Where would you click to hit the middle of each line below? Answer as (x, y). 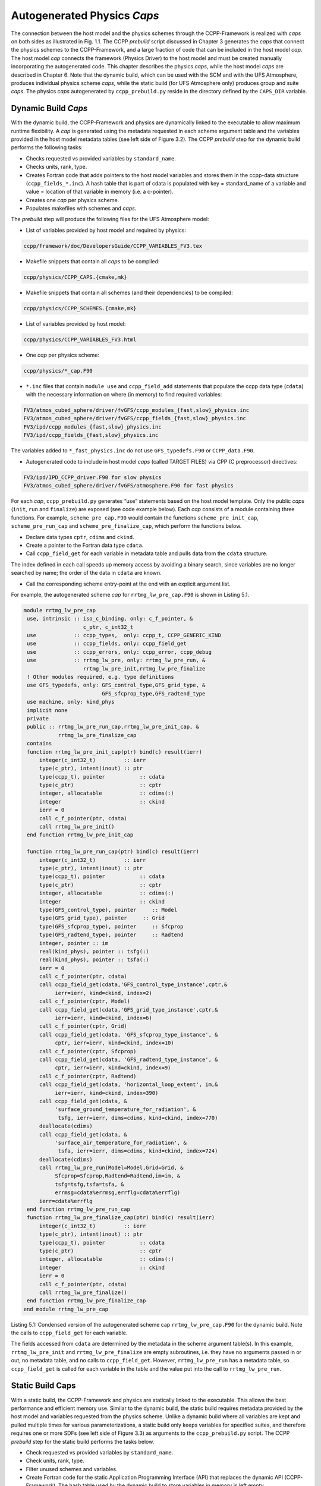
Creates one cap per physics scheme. (73, 200)
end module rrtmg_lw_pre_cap (66, 1309)
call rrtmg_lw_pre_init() (77, 827)
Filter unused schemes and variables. (72, 1469)
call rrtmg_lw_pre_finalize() (83, 1292)
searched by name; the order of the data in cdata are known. (86, 573)
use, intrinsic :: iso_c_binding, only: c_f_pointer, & (110, 619)
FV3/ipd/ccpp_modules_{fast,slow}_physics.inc (92, 427)
